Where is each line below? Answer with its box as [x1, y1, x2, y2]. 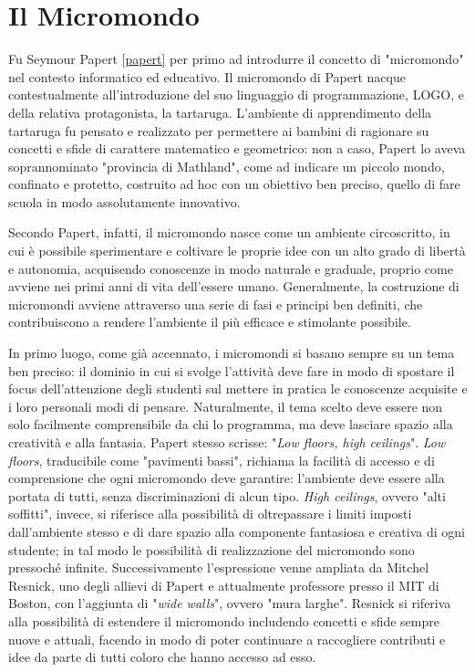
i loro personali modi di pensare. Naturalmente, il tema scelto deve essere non [8, 396, 443, 415]
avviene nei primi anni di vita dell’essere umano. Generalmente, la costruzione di [8, 277, 460, 296]
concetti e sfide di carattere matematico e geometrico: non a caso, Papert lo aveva [8, 139, 466, 158]
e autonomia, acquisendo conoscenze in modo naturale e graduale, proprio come [8, 258, 453, 278]
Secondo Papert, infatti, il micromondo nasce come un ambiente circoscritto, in [8, 223, 450, 242]
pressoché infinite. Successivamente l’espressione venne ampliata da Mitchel [8, 558, 429, 577]
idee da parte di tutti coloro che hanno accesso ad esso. [8, 647, 316, 667]
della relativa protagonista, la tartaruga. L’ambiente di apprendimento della [8, 102, 432, 121]
